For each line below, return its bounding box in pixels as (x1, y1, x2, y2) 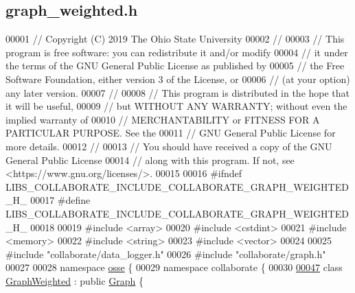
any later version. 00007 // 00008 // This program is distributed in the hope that (5, 85, 350, 99)
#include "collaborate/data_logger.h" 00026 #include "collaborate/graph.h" (5, 246, 326, 261)
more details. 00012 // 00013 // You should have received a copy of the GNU (5, 139, 332, 153)
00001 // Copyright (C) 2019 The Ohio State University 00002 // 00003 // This (5, 32, 345, 46)
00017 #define (30, 193, 91, 207)
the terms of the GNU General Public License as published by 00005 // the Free (5, 58, 345, 73)
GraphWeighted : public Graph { (5, 273, 144, 288)
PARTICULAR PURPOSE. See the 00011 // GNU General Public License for (5, 126, 336, 140)
